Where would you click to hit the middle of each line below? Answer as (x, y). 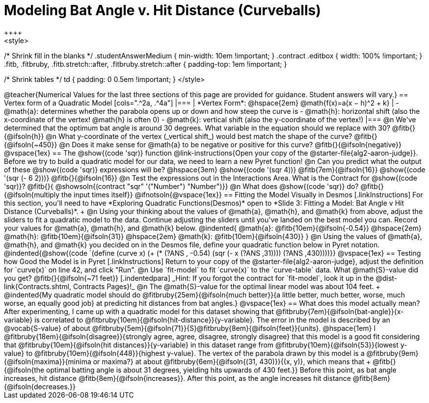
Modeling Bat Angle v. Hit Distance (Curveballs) (162, 10)
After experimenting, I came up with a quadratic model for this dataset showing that (139, 311)
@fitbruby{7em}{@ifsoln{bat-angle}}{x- (340, 311)
